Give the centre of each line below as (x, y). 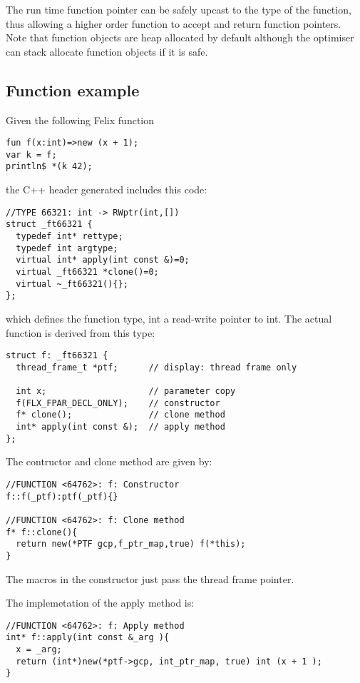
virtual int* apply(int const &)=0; (103, 260)
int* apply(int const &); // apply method (120, 427)
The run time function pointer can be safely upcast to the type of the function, (179, 9)
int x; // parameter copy (126, 391)
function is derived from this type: (81, 332)
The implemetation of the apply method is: (100, 603)
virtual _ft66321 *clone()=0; (87, 272)
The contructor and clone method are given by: (109, 461)
